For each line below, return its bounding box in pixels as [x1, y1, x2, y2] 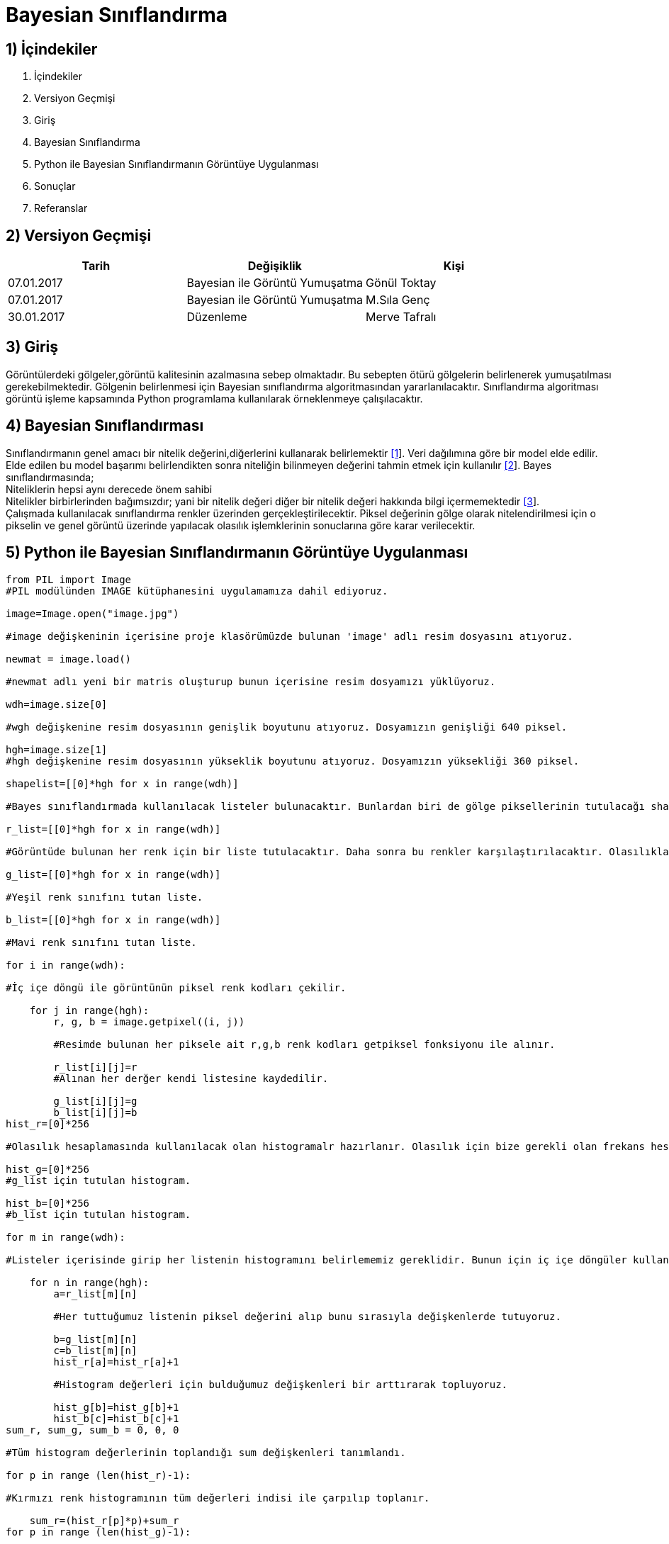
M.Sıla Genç [366, 293, 430, 308]
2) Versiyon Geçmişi [6, 226, 152, 244]
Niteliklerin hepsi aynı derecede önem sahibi [6, 483, 213, 495]
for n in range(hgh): [29, 1276, 150, 1288]
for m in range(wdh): [6, 1231, 125, 1243]
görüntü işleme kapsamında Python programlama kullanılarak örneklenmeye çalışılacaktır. [6, 392, 423, 405]
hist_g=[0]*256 [6, 1163, 90, 1175]
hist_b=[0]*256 [6, 1197, 90, 1209]
